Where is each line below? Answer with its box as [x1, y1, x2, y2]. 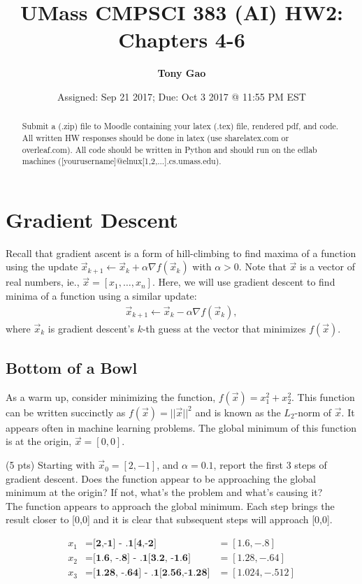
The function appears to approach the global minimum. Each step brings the [6, 498, 335, 513]
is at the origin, [6, 434, 72, 448]
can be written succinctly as [6, 404, 126, 419]
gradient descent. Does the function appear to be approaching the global [6, 471, 316, 486]
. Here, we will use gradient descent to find [152, 275, 335, 289]
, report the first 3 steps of [213, 458, 327, 472]
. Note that [238, 259, 287, 274]
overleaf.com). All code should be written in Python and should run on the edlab [22, 143, 317, 155]
